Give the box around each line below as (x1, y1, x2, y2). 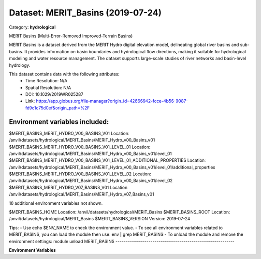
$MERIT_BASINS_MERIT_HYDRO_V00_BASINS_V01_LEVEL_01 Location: (9, 144, 151, 150)
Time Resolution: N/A (25, 78, 68, 84)
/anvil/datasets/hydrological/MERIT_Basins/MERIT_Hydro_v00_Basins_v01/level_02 (9, 178, 173, 183)
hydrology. (9, 62, 30, 68)
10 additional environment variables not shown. (9, 200, 103, 206)
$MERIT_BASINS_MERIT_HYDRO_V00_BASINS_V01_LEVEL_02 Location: (9, 171, 152, 177)
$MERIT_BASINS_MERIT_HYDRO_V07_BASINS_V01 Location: (9, 184, 129, 190)
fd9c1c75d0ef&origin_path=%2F (25, 105, 90, 111)
